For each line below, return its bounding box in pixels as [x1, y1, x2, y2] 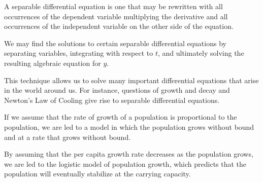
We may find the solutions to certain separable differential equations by [4, 38, 226, 48]
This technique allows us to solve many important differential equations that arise [4, 75, 259, 85]
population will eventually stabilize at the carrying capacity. [4, 168, 191, 179]
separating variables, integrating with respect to [4, 48, 153, 58]
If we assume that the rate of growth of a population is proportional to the [4, 112, 237, 122]
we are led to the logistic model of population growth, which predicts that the [4, 158, 247, 169]
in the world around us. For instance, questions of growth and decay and [4, 85, 230, 95]
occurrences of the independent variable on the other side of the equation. [4, 21, 234, 31]
